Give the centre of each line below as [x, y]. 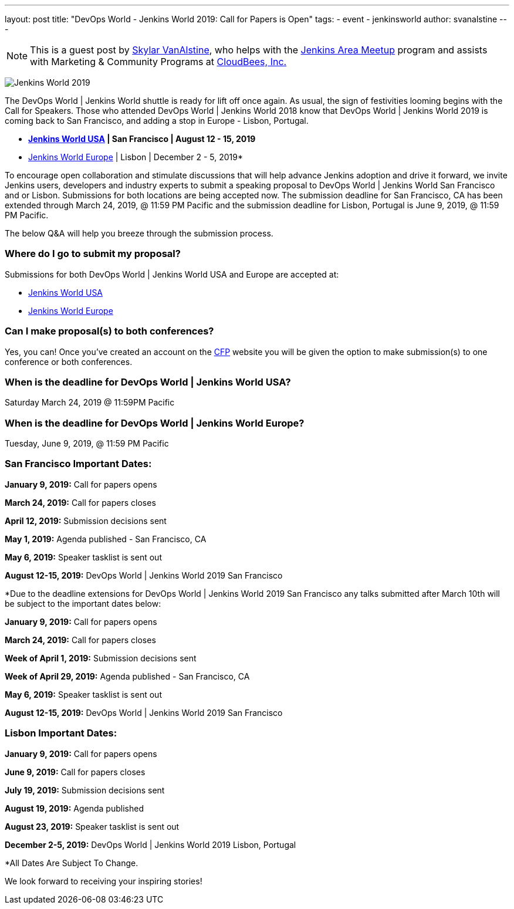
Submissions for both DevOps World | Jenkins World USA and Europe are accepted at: [172, 274]
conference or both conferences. [69, 361]
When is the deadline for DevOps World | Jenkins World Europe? [155, 423]
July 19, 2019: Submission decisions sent [85, 790]
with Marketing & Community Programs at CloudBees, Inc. [158, 62]
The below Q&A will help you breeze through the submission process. [139, 233]
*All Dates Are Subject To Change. [72, 863]
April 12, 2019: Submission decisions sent [86, 521]
